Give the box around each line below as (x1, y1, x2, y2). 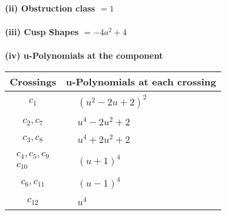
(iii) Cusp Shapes (5, 25, 79, 38)
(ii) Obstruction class (5, 2, 95, 14)
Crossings (10, 74, 56, 88)
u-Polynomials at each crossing (66, 74, 216, 88)
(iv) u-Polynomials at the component (5, 49, 163, 62)
